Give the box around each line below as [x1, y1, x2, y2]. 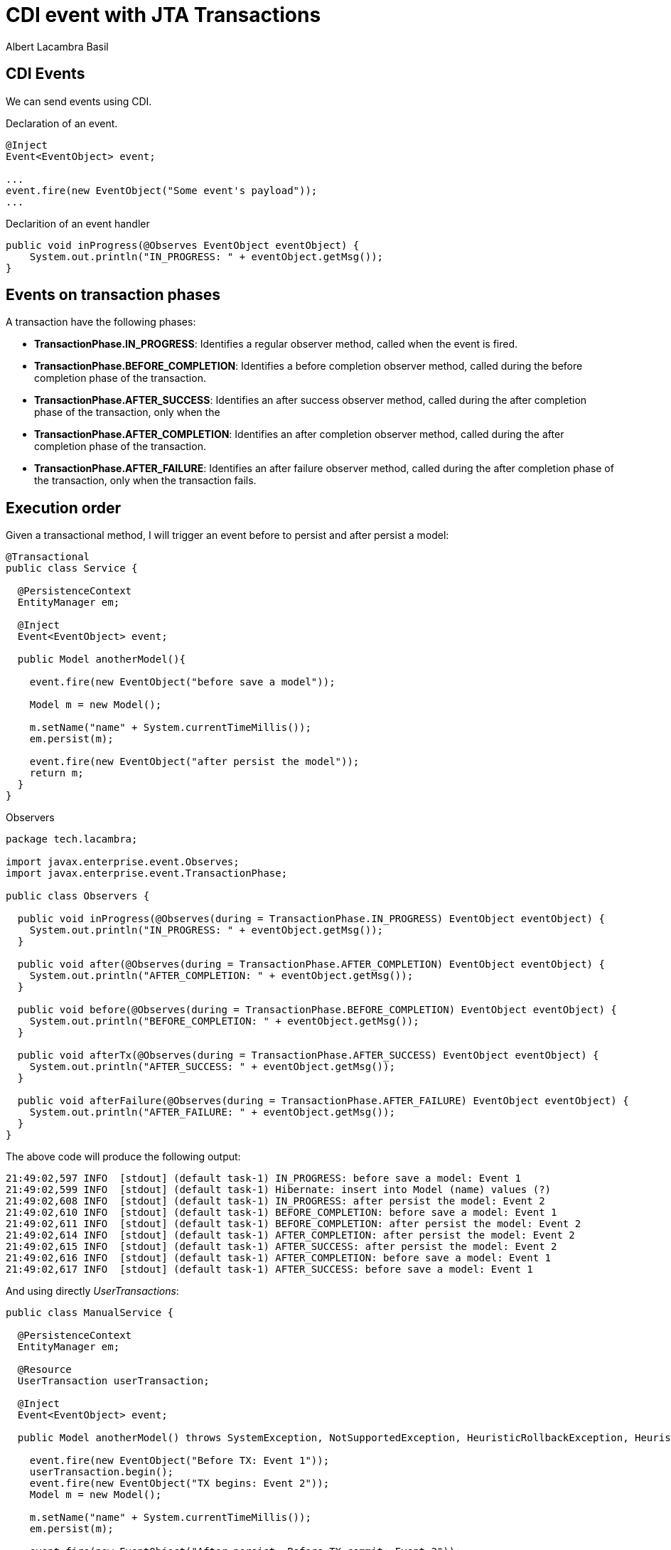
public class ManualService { [6, 1307, 174, 1319]
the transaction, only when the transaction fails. [34, 474, 257, 487]
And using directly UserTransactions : [6, 1285, 179, 1298]
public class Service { [6, 562, 138, 574]
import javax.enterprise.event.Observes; [6, 856, 240, 868]
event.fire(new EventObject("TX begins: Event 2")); [29, 1477, 330, 1490]
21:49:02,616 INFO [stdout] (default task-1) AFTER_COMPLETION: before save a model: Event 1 [6, 1252, 552, 1264]
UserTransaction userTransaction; [17, 1375, 210, 1387]
